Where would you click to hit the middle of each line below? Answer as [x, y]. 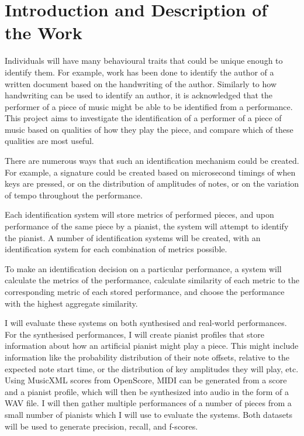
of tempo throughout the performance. [74, 195]
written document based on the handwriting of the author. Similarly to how [141, 83]
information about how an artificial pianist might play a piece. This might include [152, 346]
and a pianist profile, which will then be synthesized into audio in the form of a [147, 391]
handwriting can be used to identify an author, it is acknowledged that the [139, 95]
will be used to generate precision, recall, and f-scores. [101, 426]
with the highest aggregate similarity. [71, 303]
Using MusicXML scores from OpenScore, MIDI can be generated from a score [146, 380]
